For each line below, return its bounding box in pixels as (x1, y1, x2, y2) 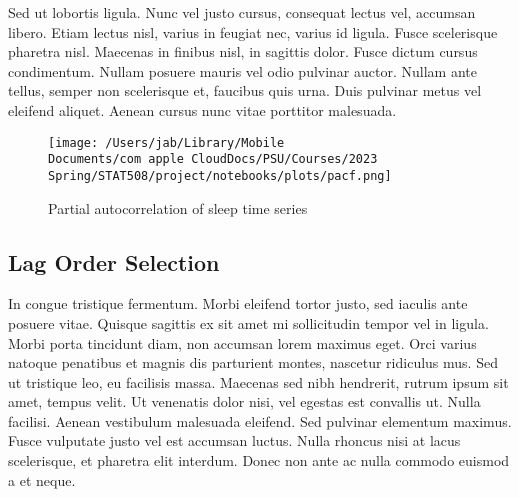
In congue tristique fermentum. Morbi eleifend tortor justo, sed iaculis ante (8, 293, 468, 314)
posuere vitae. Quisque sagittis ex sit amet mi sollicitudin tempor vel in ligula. (8, 312, 489, 333)
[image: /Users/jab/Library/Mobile (48, 135, 285, 150)
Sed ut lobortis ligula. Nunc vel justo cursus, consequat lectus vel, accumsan (8, 2, 476, 22)
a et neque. (8, 469, 76, 490)
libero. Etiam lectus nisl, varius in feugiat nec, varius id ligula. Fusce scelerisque (8, 21, 498, 42)
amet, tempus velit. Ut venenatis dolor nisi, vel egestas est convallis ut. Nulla (8, 391, 481, 412)
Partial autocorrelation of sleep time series (48, 197, 308, 218)
